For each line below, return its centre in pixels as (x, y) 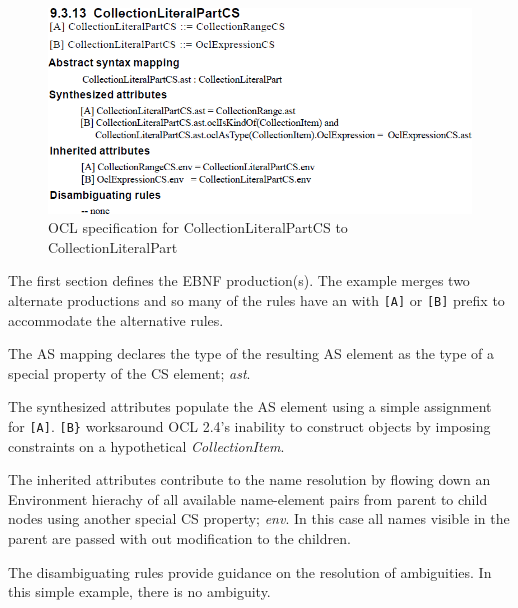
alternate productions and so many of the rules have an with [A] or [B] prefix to (256, 299)
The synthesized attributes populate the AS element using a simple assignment (250, 406)
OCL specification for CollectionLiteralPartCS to (198, 227)
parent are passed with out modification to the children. (179, 537)
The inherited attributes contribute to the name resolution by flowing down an (249, 479)
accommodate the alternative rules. (116, 319)
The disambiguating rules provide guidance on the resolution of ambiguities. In (250, 571)
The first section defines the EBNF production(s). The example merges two (239, 280)
